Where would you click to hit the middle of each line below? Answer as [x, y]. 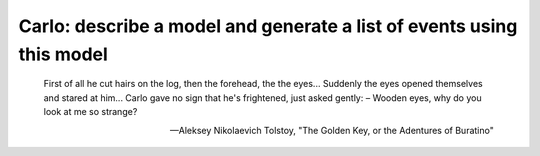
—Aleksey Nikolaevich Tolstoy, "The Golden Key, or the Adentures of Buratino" [332, 130]
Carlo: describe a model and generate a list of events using [268, 26]
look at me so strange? [90, 112]
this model [63, 54]
